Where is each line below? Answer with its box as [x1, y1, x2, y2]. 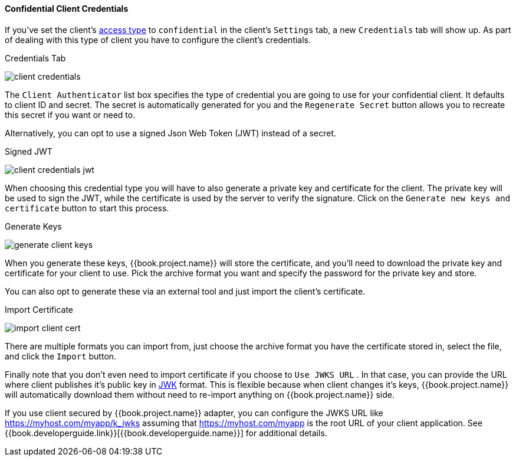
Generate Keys [5, 221, 62, 231]
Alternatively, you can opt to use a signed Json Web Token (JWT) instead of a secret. [5, 127, 337, 138]
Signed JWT [5, 146, 52, 156]
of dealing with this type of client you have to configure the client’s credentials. [5, 34, 311, 45]
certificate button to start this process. [5, 202, 169, 213]
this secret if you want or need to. [5, 109, 136, 120]
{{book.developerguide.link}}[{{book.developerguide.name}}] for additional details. [5, 427, 327, 438]
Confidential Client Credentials [5, 4, 129, 14]
